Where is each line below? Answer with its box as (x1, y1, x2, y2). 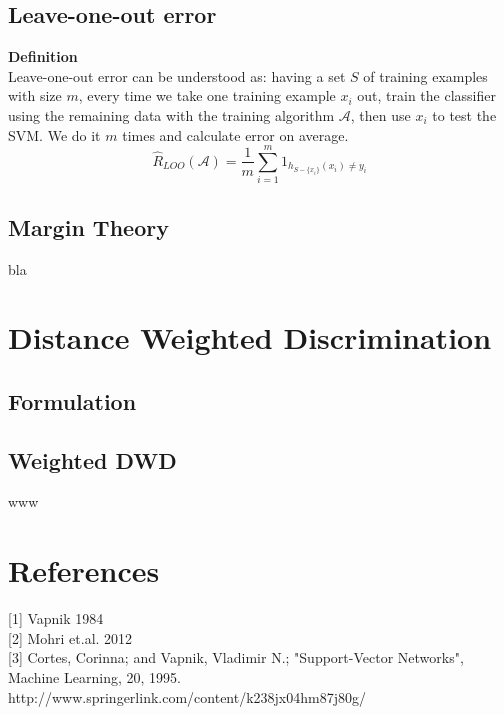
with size (8, 85, 62, 106)
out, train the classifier (357, 85, 497, 106)
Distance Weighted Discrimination (8, 317, 492, 358)
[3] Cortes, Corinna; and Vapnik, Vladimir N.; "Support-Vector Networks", (8, 647, 464, 668)
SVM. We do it (8, 124, 101, 145)
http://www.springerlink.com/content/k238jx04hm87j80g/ (8, 686, 366, 707)
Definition (8, 46, 78, 67)
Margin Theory (8, 211, 169, 242)
